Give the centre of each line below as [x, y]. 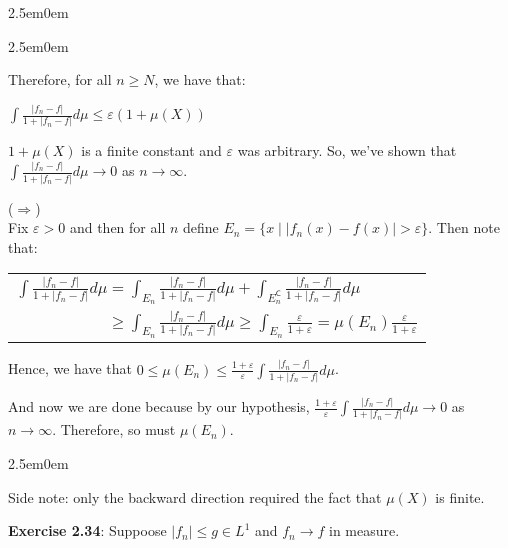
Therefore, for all [60, 79]
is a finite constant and [151, 150]
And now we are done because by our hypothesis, [159, 406]
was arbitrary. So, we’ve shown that [347, 150]
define [201, 227]
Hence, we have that [70, 368]
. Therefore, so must [114, 429]
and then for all [117, 227]
